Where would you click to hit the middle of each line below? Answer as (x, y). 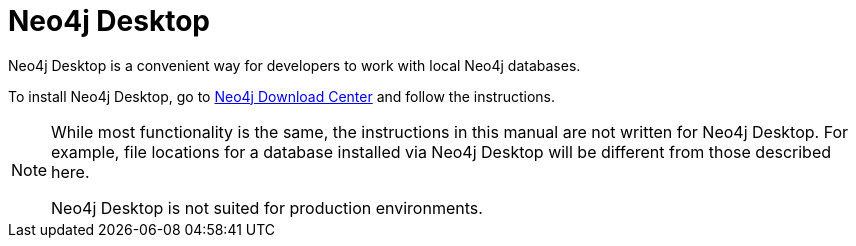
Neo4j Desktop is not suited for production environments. (267, 207)
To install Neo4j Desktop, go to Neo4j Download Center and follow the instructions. (281, 96)
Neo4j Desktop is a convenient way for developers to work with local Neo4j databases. (294, 65)
